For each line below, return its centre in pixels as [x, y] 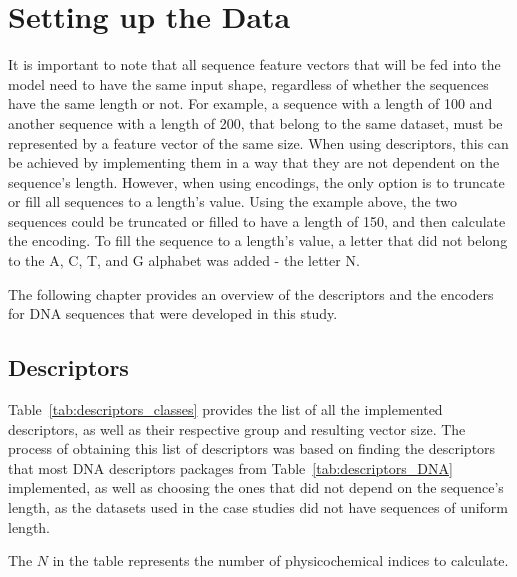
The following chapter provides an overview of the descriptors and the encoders [251, 293]
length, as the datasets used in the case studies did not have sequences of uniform [258, 507]
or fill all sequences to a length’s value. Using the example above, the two [233, 201]
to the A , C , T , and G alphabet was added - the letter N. [184, 260]
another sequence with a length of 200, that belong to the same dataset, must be [255, 122]
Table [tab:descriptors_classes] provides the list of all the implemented [225, 409]
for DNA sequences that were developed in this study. [173, 313]
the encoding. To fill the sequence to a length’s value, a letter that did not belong [258, 240]
